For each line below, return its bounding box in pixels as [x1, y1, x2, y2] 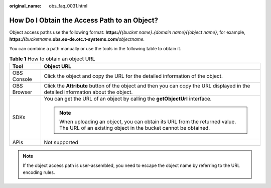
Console [12, 76, 32, 83]
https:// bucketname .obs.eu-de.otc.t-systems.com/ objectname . [9, 36, 145, 42]
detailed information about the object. [44, 88, 133, 96]
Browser [12, 88, 33, 96]
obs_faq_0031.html [49, 3, 88, 9]
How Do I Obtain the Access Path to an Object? [9, 16, 158, 25]
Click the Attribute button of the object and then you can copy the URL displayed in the [44, 82, 250, 89]
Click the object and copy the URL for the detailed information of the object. [44, 73, 223, 80]
